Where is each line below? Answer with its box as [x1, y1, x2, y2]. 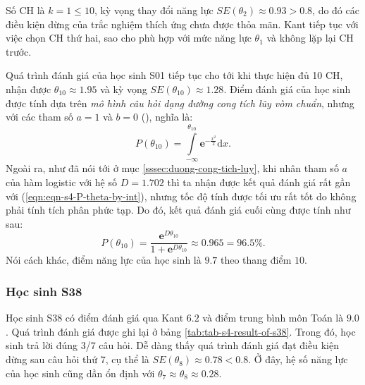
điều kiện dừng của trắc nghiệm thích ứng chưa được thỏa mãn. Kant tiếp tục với [6, 16, 359, 31]
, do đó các [312, 3, 359, 17]
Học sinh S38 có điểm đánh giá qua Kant [6, 310, 184, 325]
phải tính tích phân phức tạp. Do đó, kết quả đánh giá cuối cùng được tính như [6, 202, 351, 217]
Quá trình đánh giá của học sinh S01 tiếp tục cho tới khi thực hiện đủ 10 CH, [6, 68, 343, 82]
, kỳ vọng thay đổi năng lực [94, 3, 214, 17]
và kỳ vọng [100, 81, 147, 96]
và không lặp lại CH [266, 30, 354, 45]
